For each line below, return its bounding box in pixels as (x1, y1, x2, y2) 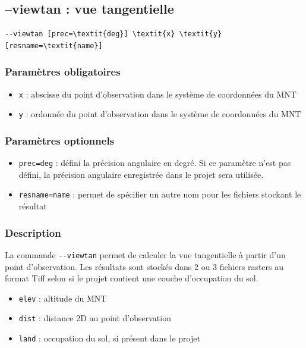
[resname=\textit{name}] (5, 41, 103, 50)
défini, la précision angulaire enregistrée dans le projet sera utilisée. (18, 168, 264, 180)
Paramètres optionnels (5, 133, 115, 148)
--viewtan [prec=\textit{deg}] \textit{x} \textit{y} (5, 30, 222, 39)
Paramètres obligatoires (5, 64, 121, 79)
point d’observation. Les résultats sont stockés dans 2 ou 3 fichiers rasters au (5, 260, 284, 272)
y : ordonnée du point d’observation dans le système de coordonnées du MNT (18, 108, 301, 120)
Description (5, 225, 61, 240)
